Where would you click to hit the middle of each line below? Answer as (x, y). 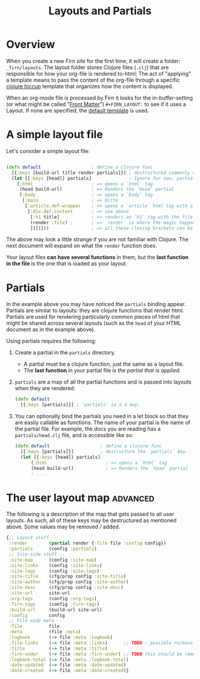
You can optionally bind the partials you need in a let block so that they (101, 416)
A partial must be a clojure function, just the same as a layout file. (104, 364)
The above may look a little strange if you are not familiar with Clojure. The (97, 239)
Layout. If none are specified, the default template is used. (78, 110)
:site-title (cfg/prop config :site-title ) (68, 577)
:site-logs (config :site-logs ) (54, 571)
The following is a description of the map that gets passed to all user (90, 514)
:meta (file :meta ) (45, 632)
